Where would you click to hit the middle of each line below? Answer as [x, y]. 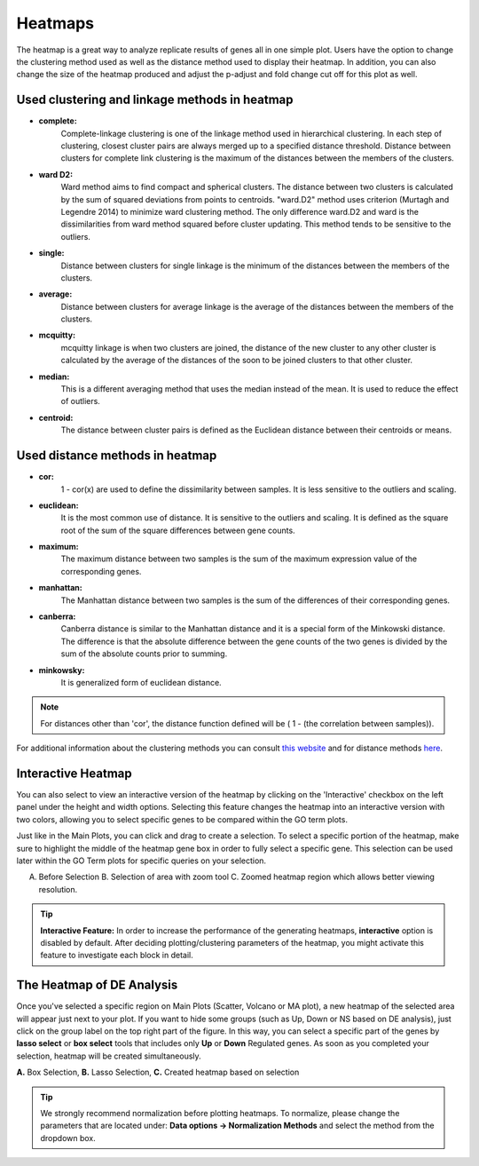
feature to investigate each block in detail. [117, 956]
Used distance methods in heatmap [117, 456]
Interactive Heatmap [74, 773]
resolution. [58, 889]
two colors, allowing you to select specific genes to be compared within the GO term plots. [182, 819]
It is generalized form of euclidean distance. [141, 682]
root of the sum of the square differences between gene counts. [178, 530]
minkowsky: [62, 670]
